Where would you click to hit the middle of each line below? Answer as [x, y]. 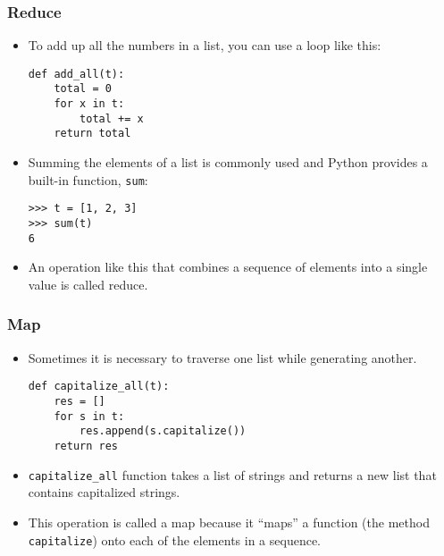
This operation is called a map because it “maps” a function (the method [229, 522]
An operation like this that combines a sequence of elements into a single [228, 267]
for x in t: [89, 104]
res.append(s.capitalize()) [163, 431]
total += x [112, 118]
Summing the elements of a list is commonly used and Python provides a [228, 162]
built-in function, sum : [88, 179]
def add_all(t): [76, 74]
